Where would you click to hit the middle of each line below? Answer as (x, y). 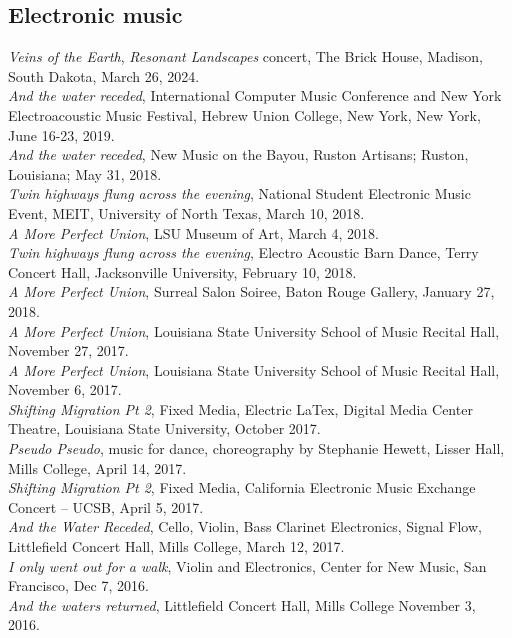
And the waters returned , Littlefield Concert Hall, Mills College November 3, (242, 604)
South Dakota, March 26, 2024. (104, 75)
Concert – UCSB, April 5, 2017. (106, 506)
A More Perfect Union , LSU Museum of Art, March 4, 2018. (194, 232)
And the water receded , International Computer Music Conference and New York (255, 95)
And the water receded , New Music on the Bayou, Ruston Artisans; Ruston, (238, 154)
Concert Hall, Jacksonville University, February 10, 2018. (182, 271)
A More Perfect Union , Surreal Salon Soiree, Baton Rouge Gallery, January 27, (251, 291)
